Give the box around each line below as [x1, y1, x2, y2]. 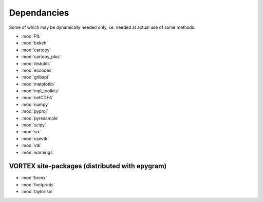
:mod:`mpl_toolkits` [21, 88, 59, 94]
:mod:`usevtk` [21, 136, 49, 141]
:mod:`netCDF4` [21, 95, 54, 101]
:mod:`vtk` [21, 142, 42, 148]
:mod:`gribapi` [21, 74, 50, 80]
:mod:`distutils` [21, 61, 51, 66]
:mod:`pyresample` [21, 115, 59, 121]
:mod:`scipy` [21, 122, 46, 128]
